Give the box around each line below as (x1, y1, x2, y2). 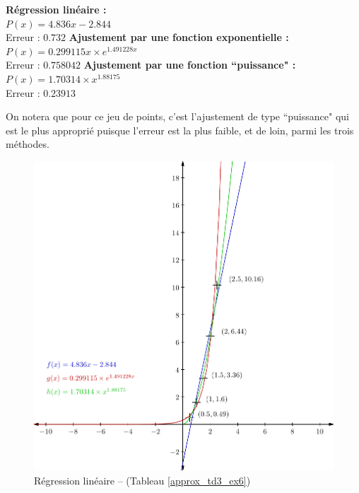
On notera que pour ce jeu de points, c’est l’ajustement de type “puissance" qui (6, 109, 349, 124)
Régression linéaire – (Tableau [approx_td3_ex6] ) (34, 472, 251, 487)
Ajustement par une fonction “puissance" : (83, 57, 296, 72)
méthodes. (6, 137, 49, 151)
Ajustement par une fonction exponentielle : (69, 30, 289, 45)
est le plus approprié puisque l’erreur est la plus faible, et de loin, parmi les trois (6, 122, 354, 137)
